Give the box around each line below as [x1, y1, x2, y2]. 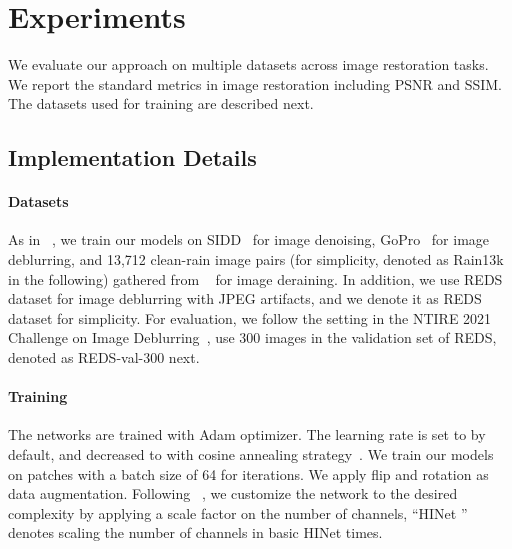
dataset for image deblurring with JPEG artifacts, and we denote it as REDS [8, 288, 482, 309]
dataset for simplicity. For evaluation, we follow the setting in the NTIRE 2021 [8, 307, 492, 328]
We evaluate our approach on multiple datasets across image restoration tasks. [8, 54, 489, 75]
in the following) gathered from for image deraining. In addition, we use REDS [8, 268, 503, 289]
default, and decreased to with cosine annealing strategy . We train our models [8, 444, 494, 465]
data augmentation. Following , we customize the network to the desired [8, 483, 458, 504]
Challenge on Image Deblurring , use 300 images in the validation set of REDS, [8, 327, 497, 348]
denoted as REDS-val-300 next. [8, 347, 200, 368]
